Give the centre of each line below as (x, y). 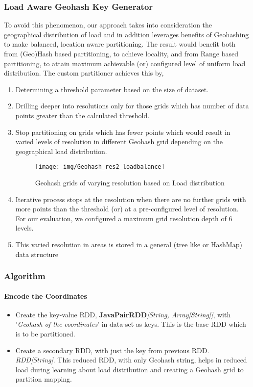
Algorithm (25, 276)
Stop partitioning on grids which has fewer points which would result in (123, 132)
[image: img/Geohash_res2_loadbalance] (100, 167)
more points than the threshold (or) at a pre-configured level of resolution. (127, 209)
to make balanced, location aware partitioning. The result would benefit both (120, 44)
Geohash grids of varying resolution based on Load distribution (130, 182)
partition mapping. (44, 379)
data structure (37, 254)
